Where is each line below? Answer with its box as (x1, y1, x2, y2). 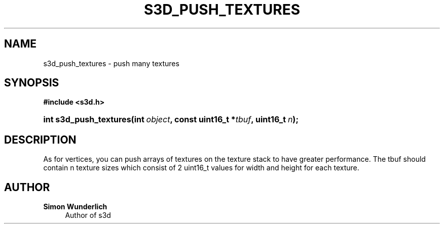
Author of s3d (65, 211, 111, 220)
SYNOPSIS (4, 76, 59, 89)
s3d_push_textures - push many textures (43, 59, 179, 68)
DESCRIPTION (4, 133, 77, 146)
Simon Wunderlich (43, 202, 107, 211)
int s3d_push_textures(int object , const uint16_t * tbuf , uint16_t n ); (43, 114, 299, 125)
